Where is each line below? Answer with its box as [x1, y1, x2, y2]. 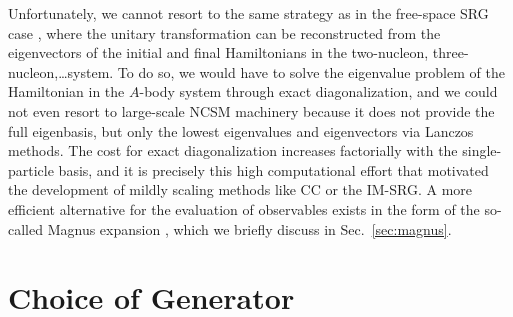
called [8, 218, 43, 239]
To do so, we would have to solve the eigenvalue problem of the [117, 61, 505, 82]
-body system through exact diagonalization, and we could [139, 81, 498, 102]
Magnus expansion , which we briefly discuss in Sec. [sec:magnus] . [47, 218, 452, 239]
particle [8, 159, 54, 180]
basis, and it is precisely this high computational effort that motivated [58, 159, 489, 180]
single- [462, 140, 502, 161]
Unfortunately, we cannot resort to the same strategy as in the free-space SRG [8, 3, 489, 23]
